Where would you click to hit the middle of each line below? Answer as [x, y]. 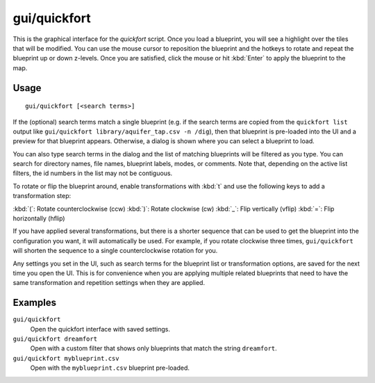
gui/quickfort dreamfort [55, 339]
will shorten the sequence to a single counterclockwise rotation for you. [115, 251]
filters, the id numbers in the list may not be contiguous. [93, 173]
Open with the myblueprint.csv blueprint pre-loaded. [110, 368]
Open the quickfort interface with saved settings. [100, 329]
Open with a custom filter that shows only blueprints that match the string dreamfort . [153, 348]
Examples [35, 303]
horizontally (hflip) [39, 218]
